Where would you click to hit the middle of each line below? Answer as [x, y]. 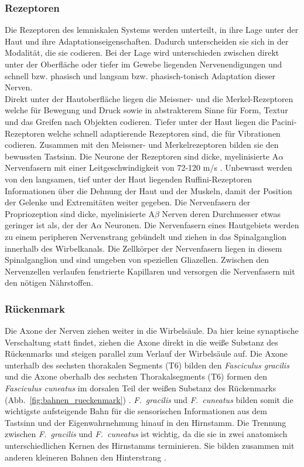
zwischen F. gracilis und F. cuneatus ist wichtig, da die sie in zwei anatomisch [146, 434]
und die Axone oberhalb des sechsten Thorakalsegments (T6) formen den [136, 376]
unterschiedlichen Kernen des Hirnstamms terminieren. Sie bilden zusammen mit [150, 446]
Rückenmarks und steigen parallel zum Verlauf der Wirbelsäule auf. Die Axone [146, 353]
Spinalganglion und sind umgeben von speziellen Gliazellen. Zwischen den [137, 260]
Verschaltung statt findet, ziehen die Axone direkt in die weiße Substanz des [141, 342]
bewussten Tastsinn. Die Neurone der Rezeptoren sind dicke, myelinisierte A [142, 156]
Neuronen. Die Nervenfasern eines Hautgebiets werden [202, 225]
